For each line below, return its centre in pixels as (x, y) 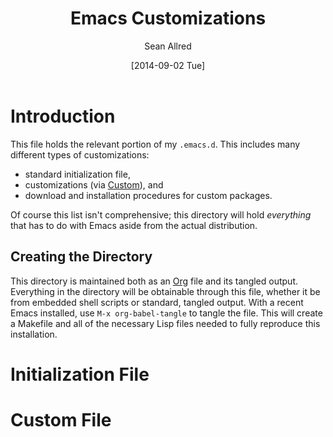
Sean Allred (168, 46)
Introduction (63, 116)
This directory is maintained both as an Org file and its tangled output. (154, 281)
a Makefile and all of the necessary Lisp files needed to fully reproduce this (165, 323)
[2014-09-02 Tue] (168, 65)
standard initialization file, (77, 174)
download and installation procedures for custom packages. (148, 195)
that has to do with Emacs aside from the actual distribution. (134, 225)
